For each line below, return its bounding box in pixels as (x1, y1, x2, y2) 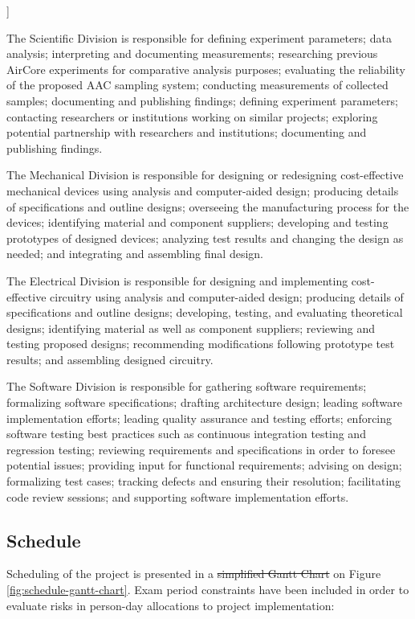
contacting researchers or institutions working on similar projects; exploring (6, 108, 378, 125)
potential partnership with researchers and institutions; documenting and (6, 124, 367, 141)
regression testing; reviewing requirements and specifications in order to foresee (6, 441, 396, 457)
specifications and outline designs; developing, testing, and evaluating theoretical (6, 304, 403, 321)
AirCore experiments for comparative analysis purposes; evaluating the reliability (6, 60, 405, 77)
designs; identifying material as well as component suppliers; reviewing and (6, 319, 376, 336)
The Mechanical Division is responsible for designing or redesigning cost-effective (6, 166, 404, 183)
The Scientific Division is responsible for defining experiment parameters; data (6, 29, 392, 46)
